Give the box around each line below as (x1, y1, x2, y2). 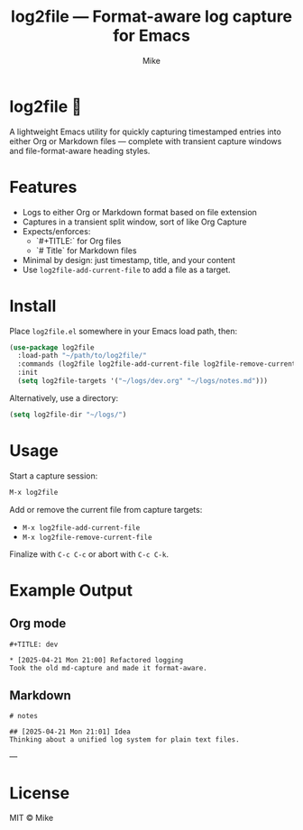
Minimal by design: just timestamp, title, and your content (22, 254, 236, 265)
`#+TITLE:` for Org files (35, 235, 122, 246)
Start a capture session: (9, 470, 98, 481)
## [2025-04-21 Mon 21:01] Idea (9, 727, 131, 736)
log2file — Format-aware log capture (10, 6, 293, 27)
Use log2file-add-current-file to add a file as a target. (22, 264, 232, 275)
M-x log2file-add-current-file (22, 523, 141, 533)
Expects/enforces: (22, 225, 91, 236)
